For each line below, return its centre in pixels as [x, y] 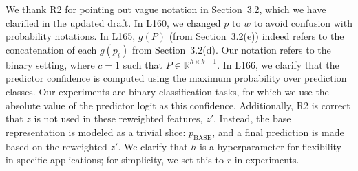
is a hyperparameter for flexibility [270, 146]
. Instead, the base [252, 118]
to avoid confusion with [303, 22]
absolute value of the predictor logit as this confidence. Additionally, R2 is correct [178, 105]
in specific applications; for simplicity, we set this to [115, 160]
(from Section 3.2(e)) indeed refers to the [256, 36]
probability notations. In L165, [71, 36]
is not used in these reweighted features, [118, 118]
